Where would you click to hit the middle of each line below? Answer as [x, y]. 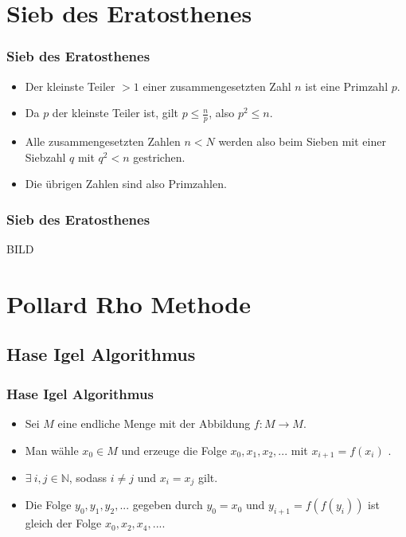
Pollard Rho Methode [129, 303]
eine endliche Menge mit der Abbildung [154, 423]
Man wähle [52, 450]
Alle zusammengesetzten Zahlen [103, 141]
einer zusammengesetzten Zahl [217, 86]
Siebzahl [45, 157]
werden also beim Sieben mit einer [302, 141]
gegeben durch [168, 505]
